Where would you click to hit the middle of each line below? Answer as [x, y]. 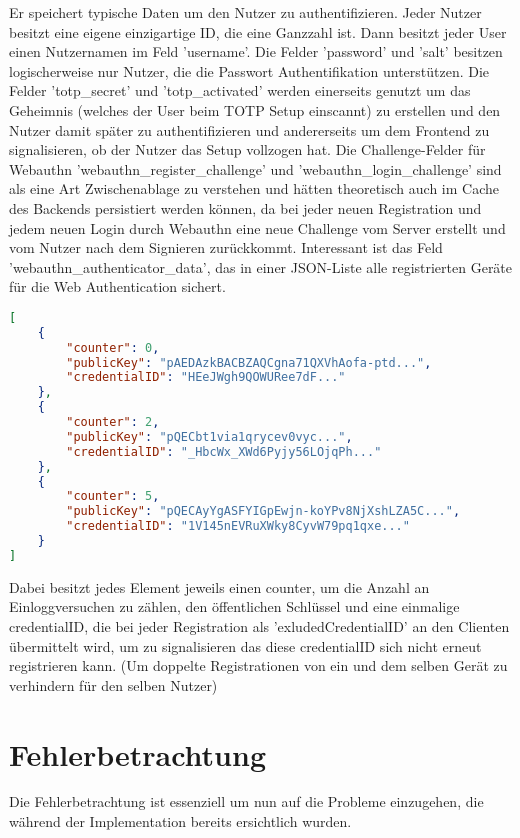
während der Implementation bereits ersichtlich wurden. [180, 821]
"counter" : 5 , [113, 496]
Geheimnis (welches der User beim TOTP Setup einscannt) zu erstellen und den [255, 109]
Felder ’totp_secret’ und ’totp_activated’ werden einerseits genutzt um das [240, 90]
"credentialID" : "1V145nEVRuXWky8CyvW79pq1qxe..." [238, 526]
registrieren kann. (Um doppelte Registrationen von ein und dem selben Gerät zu [258, 665]
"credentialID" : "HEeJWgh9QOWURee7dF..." [206, 377]
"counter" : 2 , [113, 422]
